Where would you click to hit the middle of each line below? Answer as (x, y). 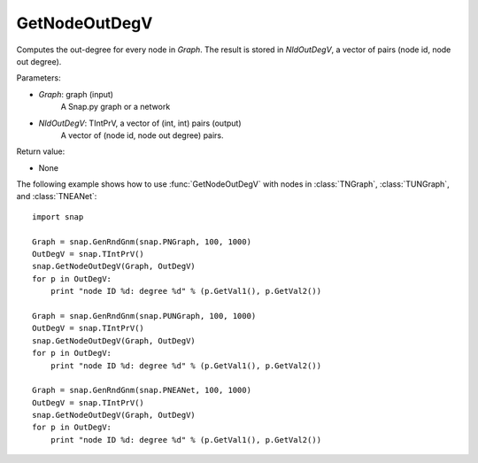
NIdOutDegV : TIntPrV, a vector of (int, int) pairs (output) (140, 123)
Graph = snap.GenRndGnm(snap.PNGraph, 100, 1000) (142, 242)
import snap (58, 216)
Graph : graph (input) (76, 94)
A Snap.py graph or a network (116, 107)
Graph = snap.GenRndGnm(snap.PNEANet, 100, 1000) (142, 390)
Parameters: (39, 78)
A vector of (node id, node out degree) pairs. (143, 135)
